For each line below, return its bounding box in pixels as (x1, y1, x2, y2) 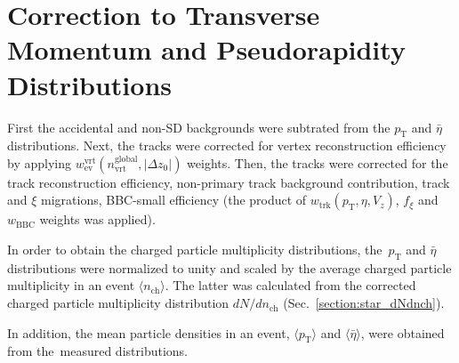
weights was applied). (39, 210, 156, 229)
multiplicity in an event (7, 276, 135, 294)
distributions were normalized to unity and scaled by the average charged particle (7, 258, 452, 277)
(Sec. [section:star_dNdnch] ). (283, 294, 445, 312)
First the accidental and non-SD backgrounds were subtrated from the (7, 117, 391, 136)
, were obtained (360, 323, 445, 342)
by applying (7, 153, 71, 172)
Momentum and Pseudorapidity (7, 31, 406, 68)
